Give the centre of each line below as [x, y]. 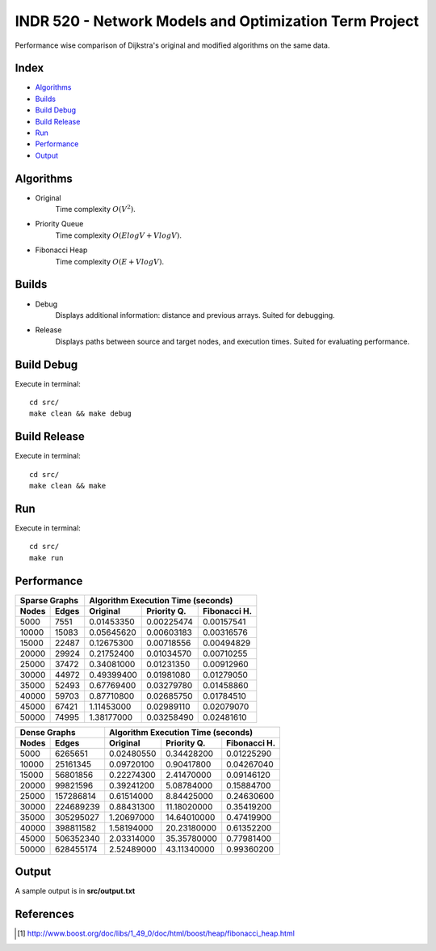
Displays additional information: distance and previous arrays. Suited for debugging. [195, 315]
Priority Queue [59, 224]
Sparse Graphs [49, 600]
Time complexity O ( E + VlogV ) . [110, 261]
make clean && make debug [81, 414]
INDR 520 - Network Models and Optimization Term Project [217, 21]
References [44, 914]
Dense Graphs [48, 732]
